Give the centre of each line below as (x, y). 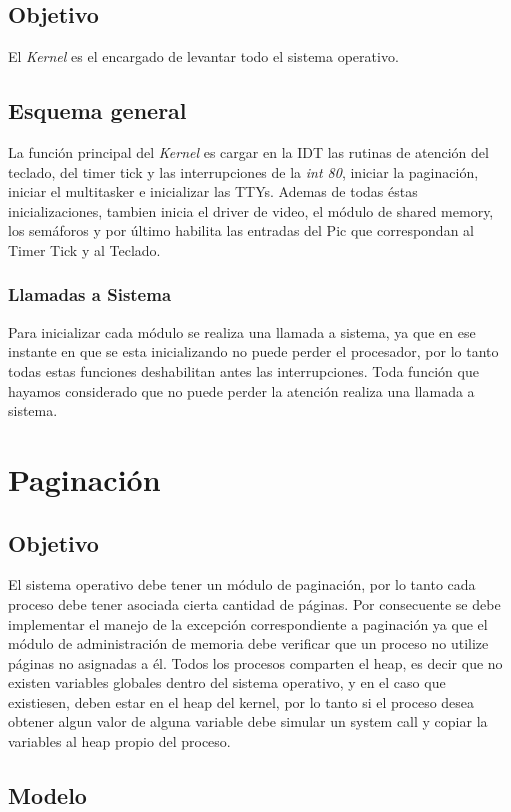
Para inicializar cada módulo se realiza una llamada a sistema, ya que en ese (242, 331)
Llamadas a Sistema (90, 294)
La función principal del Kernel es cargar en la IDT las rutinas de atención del (248, 152)
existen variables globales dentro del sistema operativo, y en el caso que (227, 682)
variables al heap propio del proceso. (119, 741)
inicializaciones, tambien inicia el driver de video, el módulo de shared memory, (251, 210)
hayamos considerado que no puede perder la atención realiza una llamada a (241, 390)
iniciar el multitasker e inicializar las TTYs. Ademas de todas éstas (213, 191)
